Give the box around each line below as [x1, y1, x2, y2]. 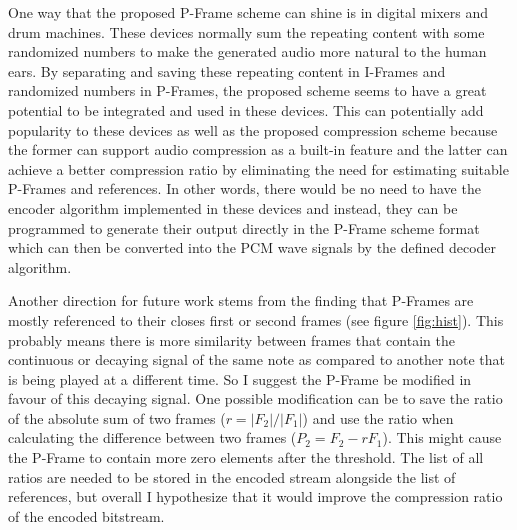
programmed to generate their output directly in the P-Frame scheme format [8, 217, 480, 238]
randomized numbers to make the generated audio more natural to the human [8, 41, 487, 62]
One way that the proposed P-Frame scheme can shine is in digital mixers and [8, 2, 488, 22]
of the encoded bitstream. [8, 505, 165, 526]
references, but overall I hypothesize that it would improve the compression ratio [8, 486, 503, 507]
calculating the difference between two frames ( [8, 427, 297, 448]
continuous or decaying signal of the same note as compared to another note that [8, 349, 506, 370]
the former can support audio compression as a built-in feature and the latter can [8, 139, 508, 160]
